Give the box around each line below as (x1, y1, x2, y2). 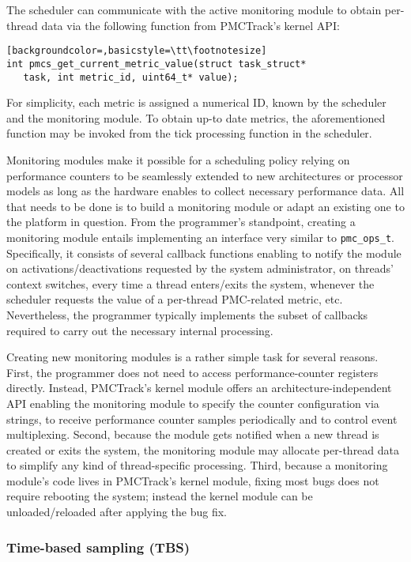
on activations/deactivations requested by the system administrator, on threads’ (6, 260, 394, 277)
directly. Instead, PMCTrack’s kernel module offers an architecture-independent (6, 379, 392, 396)
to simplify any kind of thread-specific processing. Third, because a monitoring (6, 457, 388, 473)
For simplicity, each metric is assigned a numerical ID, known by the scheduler (6, 94, 386, 111)
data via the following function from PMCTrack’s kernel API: (41, 17, 340, 33)
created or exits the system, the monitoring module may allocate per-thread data (6, 441, 400, 458)
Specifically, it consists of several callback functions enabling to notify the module (6, 244, 402, 261)
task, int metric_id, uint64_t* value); (23, 71, 239, 83)
